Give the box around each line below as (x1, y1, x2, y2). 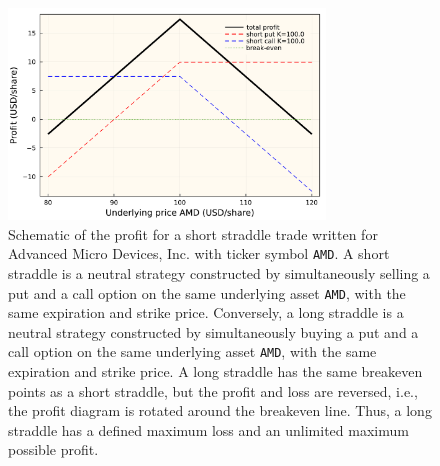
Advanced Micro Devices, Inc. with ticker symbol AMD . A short (8, 243, 390, 264)
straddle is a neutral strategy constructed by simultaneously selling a (8, 262, 430, 283)
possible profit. (8, 439, 99, 460)
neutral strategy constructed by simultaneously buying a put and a (8, 321, 419, 342)
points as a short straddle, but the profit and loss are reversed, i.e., (8, 380, 418, 401)
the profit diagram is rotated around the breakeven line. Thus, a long (8, 400, 432, 421)
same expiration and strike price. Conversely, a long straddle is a (8, 302, 404, 323)
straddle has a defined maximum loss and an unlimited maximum (8, 419, 409, 440)
